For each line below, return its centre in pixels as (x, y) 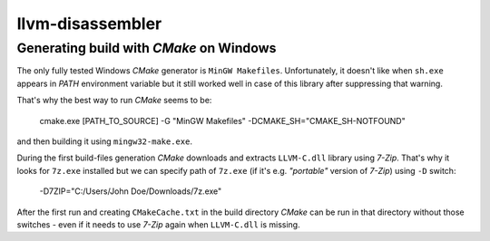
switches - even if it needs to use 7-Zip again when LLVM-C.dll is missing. (158, 224)
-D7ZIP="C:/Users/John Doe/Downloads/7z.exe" (131, 191)
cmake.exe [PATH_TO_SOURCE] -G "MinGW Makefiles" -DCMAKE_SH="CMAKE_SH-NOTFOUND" (222, 120)
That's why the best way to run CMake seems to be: (114, 101)
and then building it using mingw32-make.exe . (104, 141)
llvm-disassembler (89, 24)
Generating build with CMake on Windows (147, 48)
